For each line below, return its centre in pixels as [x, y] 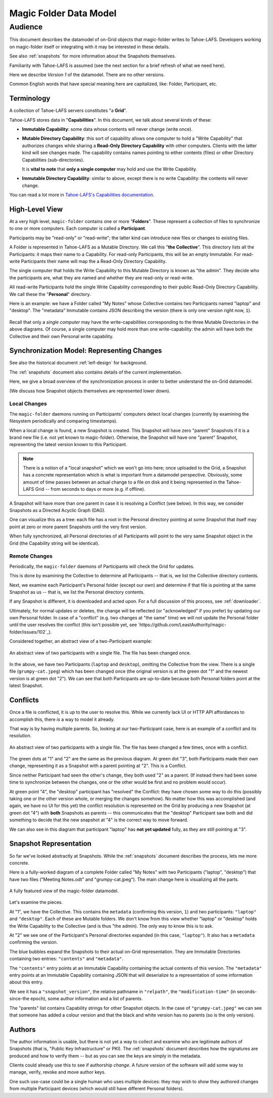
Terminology [30, 99]
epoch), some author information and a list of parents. [87, 999]
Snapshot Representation [51, 844]
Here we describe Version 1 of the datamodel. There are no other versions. [87, 75]
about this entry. [26, 982]
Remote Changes [31, 556]
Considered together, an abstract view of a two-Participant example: [81, 641]
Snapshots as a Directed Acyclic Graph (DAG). [57, 510]
